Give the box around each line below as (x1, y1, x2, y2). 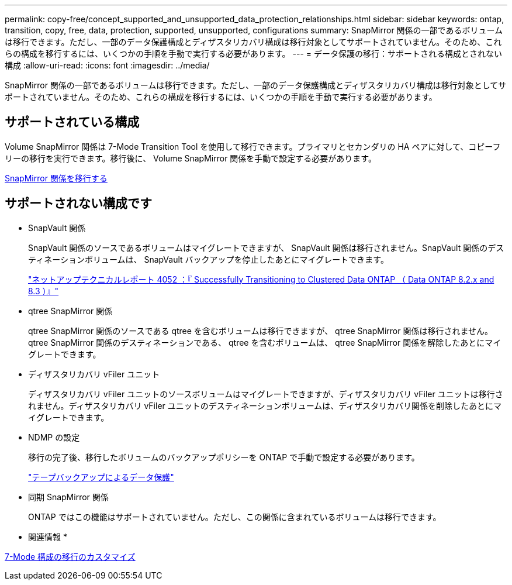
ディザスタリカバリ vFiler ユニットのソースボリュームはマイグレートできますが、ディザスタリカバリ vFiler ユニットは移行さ (28, 388, 503, 399)
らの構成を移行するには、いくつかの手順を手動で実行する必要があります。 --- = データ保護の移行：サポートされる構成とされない (5, 49, 502, 58)
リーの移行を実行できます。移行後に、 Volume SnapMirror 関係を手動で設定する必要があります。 (5, 153, 376, 163)
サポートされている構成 (5, 115, 140, 130)
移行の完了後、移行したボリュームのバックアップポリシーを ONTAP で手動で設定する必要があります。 (28, 452, 420, 462)
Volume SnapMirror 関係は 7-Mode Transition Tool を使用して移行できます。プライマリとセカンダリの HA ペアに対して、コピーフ (5, 141, 501, 152)
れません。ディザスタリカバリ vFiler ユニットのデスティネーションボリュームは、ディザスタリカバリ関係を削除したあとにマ (28, 400, 502, 411)
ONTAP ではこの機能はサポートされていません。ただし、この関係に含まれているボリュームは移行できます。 (28, 511, 441, 522)
